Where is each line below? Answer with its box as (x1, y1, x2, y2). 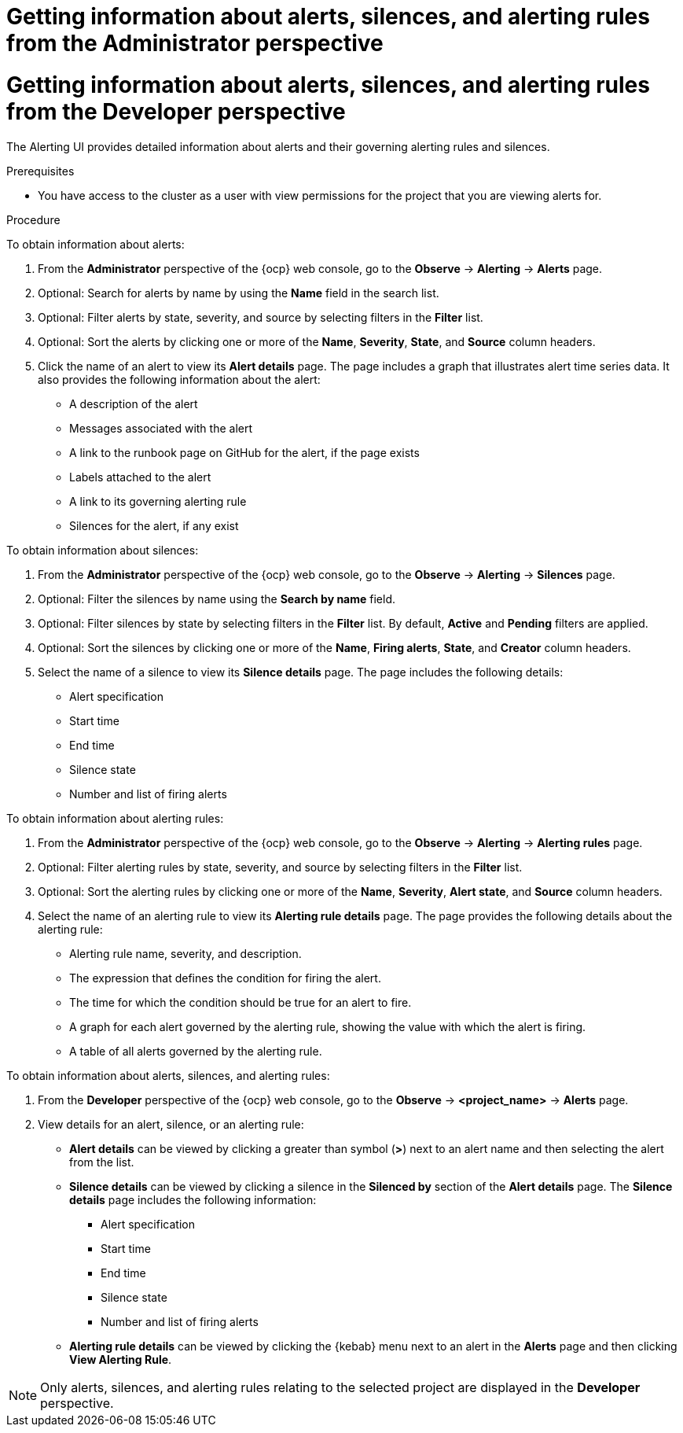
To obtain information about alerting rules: (6, 811, 224, 825)
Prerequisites (6, 164, 75, 178)
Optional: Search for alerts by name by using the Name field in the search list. (38, 285, 439, 300)
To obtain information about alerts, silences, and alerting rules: (6, 1068, 330, 1082)
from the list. (69, 1155, 134, 1169)
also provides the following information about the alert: (38, 372, 321, 386)
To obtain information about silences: (6, 543, 199, 557)
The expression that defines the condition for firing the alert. (69, 971, 381, 985)
